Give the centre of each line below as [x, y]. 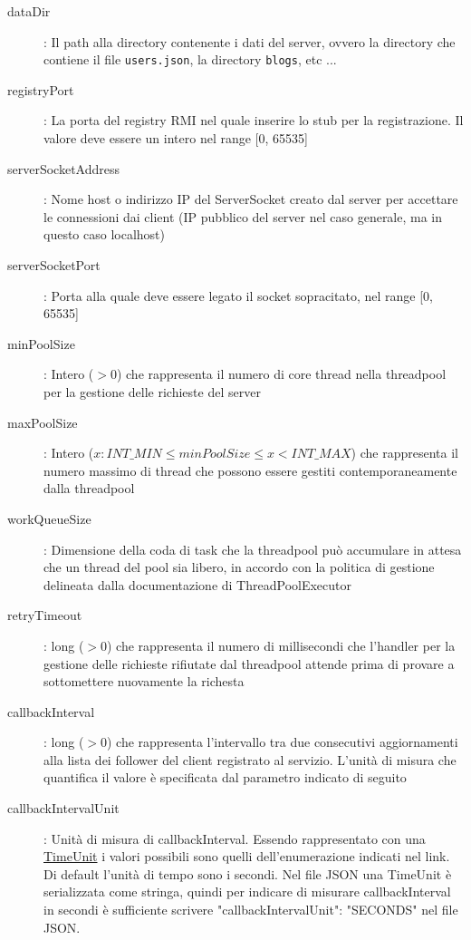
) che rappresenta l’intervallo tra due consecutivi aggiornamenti [283, 742]
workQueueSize [49, 518]
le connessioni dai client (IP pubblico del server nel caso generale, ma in [243, 216]
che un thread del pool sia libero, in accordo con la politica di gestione [239, 567]
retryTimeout [45, 615]
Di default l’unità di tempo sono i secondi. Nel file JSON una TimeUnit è [248, 873]
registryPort [41, 89]
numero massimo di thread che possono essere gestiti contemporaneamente [250, 470]
